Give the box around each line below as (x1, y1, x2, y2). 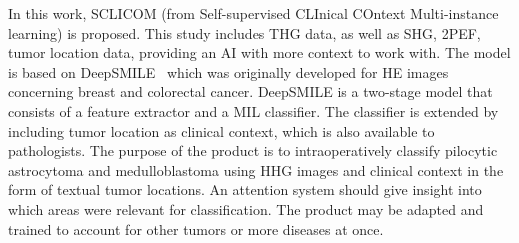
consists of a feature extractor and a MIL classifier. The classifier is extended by (8, 100, 499, 121)
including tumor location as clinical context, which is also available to (8, 120, 435, 141)
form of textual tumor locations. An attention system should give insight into (8, 179, 482, 200)
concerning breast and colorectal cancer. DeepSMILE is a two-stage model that (8, 81, 493, 102)
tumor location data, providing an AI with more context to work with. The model (8, 42, 511, 63)
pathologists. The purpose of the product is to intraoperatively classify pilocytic (8, 140, 498, 161)
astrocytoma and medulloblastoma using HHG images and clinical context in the (8, 159, 504, 180)
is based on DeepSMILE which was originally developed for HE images (8, 61, 449, 82)
